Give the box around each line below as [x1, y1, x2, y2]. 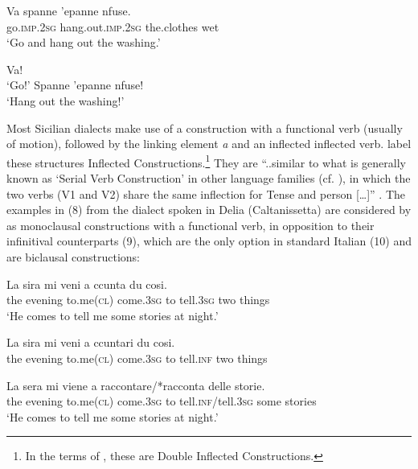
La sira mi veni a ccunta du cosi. [6, 275, 167, 292]
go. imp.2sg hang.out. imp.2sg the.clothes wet [6, 18, 219, 35]
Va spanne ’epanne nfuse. [6, 2, 131, 19]
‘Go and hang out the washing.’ [6, 34, 161, 51]
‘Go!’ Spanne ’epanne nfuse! [6, 76, 144, 93]
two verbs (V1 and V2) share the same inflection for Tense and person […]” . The [6, 185, 405, 202]
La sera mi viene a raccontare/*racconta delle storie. [6, 376, 265, 393]
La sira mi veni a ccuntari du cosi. [6, 334, 175, 351]
